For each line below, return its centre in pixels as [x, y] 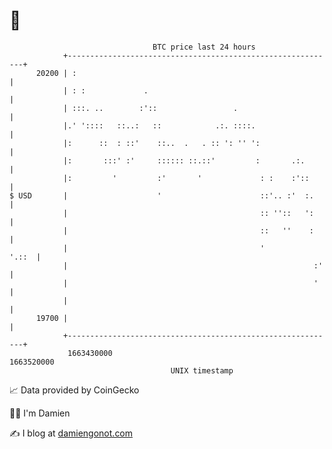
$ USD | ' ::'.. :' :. [161, 195]
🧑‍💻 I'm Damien [40, 413]
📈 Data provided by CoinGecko [74, 390]
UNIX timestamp [202, 370]
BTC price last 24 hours [204, 47]
